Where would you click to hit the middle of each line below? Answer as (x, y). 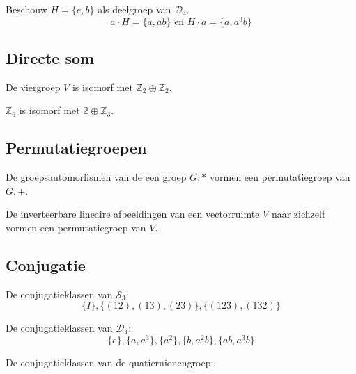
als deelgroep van (134, 9)
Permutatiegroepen (76, 148)
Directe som (50, 58)
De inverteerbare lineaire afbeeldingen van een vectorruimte (133, 214)
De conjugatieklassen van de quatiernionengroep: (110, 363)
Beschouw (26, 9)
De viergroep (33, 87)
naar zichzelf (298, 214)
